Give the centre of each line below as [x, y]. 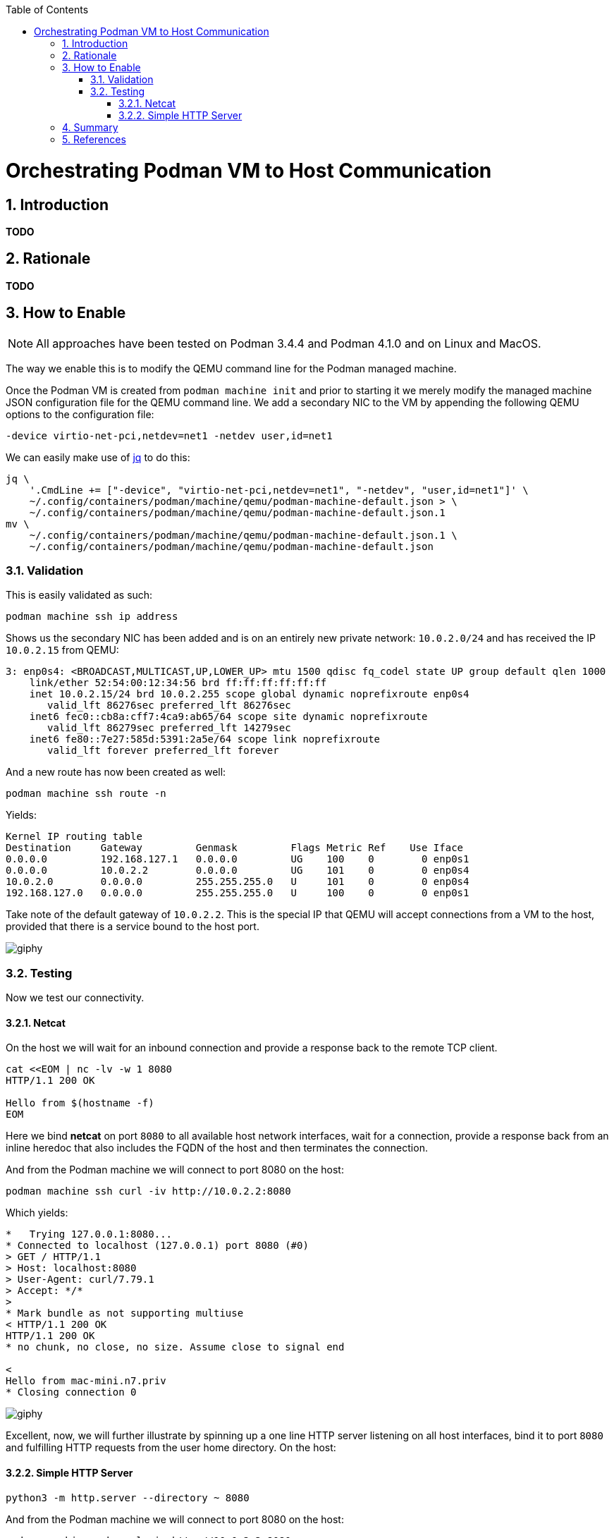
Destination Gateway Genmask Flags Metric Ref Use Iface [235, 848]
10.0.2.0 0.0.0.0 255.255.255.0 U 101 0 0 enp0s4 [238, 882]
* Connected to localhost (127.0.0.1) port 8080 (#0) [157, 1246]
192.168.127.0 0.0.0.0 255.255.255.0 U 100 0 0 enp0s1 [238, 893]
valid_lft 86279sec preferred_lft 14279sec [169, 728]
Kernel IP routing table [74, 837]
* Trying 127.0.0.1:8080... [89, 1234]
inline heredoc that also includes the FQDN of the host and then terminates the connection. [217, 1148]
